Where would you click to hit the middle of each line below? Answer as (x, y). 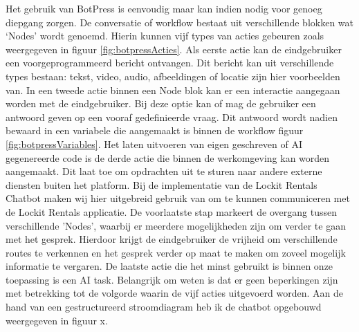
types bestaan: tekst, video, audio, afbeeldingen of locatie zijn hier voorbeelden (173, 76)
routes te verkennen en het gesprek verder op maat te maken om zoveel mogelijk (176, 252)
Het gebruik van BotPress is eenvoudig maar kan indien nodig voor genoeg (164, 8)
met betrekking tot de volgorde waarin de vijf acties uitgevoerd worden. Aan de (174, 293)
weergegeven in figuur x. (57, 320)
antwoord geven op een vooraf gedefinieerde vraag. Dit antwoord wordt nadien (172, 117)
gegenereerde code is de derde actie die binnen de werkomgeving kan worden (168, 157)
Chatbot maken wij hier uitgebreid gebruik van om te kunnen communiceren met (178, 198)
